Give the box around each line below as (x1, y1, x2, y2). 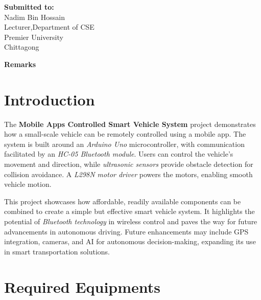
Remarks (4, 58, 36, 69)
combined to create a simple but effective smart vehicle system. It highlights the (4, 206, 255, 217)
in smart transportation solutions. (4, 246, 110, 256)
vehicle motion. (4, 179, 52, 189)
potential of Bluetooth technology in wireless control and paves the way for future (4, 216, 257, 227)
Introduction (4, 89, 95, 110)
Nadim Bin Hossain (4, 11, 65, 22)
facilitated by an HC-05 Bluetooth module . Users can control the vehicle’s (4, 148, 233, 159)
